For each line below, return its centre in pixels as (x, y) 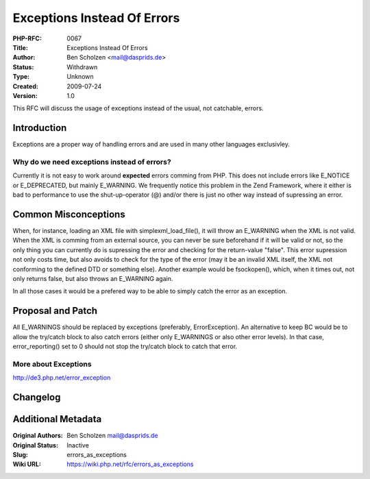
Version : (25, 95)
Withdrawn (82, 67)
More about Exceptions (52, 364)
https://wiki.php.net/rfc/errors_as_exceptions (130, 464)
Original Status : (35, 445)
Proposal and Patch (55, 311)
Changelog (37, 397)
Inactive (78, 445)
